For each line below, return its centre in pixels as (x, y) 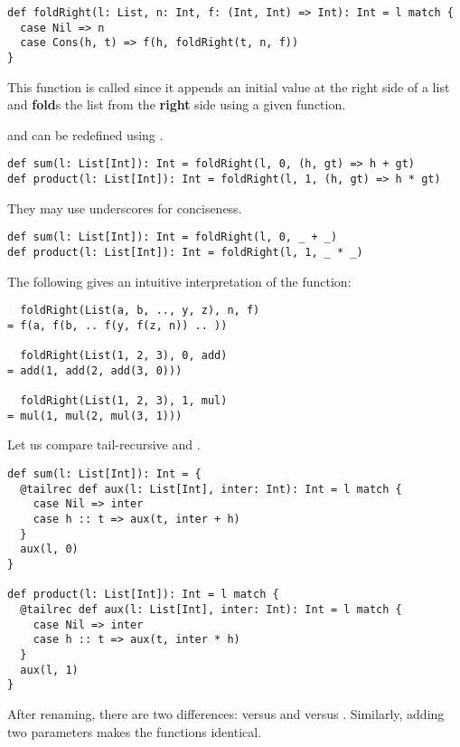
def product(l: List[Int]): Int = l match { (143, 595)
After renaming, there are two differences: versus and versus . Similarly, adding (226, 713)
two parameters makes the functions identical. (135, 731)
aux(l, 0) (49, 549)
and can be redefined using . (85, 134)
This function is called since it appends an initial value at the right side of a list (229, 86)
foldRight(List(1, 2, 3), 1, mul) (124, 401)
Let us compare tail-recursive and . (104, 444)
